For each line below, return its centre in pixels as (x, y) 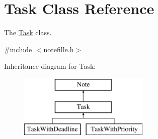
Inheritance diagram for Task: (50, 66)
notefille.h (59, 49)
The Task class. (28, 32)
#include (18, 49)
